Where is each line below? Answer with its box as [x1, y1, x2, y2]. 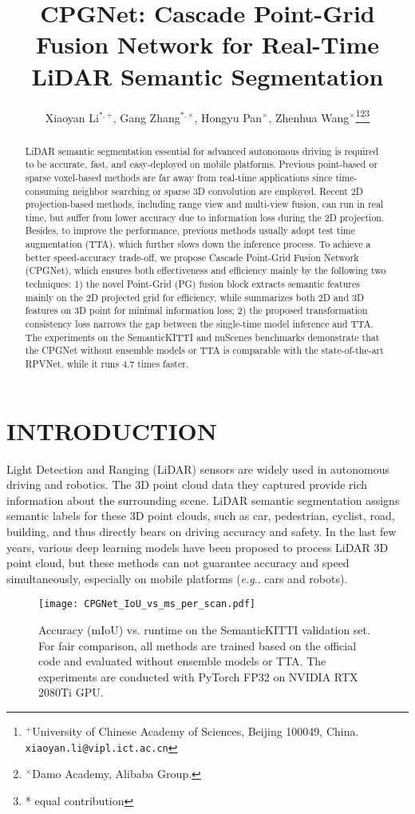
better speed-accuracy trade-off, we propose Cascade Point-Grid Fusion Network [25, 250, 359, 264]
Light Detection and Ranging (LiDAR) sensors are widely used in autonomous [6, 460, 389, 477]
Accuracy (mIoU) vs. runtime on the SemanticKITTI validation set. [38, 621, 370, 638]
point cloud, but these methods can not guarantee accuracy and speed [6, 554, 350, 571]
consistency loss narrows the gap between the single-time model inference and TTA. [25, 317, 373, 331]
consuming [25, 184, 69, 197]
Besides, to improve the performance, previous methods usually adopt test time [25, 224, 356, 237]
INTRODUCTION [6, 414, 218, 447]
